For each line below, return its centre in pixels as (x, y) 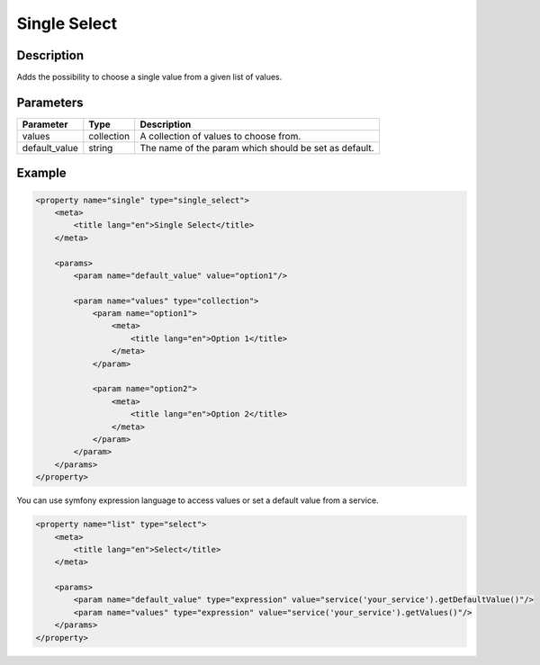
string (101, 148)
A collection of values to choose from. (220, 136)
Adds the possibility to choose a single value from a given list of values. (149, 77)
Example (41, 173)
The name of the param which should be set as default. (257, 148)
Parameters (50, 102)
